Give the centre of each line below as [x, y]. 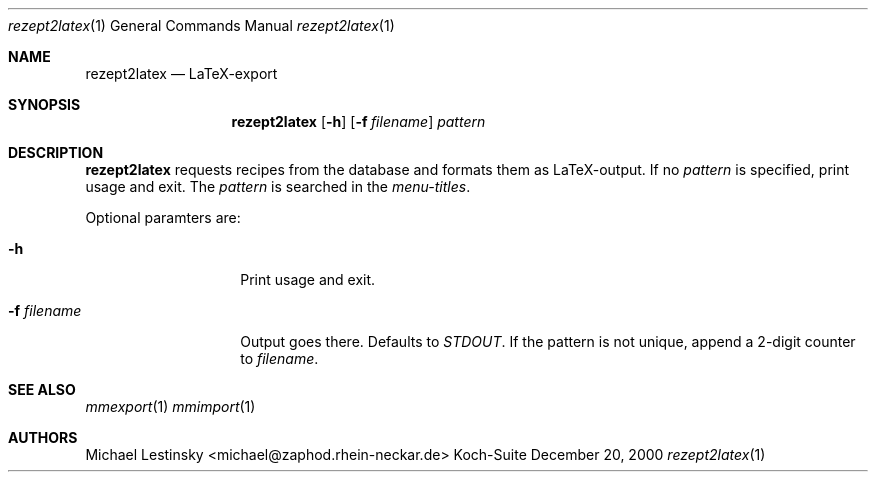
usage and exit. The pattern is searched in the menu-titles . [278, 186]
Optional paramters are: [163, 217]
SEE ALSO [42, 389]
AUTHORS [43, 437]
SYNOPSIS [44, 104]
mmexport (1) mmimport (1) [170, 406]
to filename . [279, 358]
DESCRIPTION [56, 152]
